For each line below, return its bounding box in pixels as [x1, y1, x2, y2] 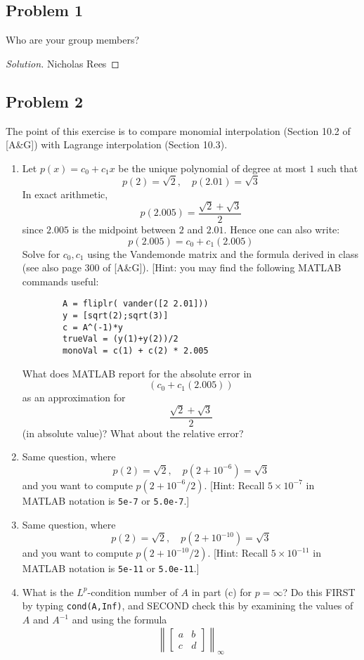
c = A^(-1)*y [63, 322, 123, 332]
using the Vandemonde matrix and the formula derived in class [87, 246, 358, 261]
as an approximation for [22, 390, 126, 405]
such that [317, 160, 358, 175]
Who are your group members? [6, 32, 140, 47]
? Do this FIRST [282, 584, 356, 599]
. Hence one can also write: [223, 221, 340, 236]
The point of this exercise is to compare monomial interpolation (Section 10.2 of [6, 123, 351, 138]
